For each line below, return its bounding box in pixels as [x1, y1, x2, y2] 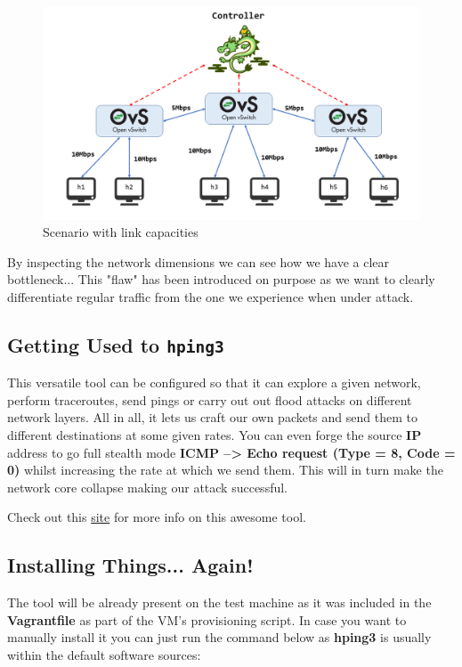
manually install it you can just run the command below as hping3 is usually [7, 628, 432, 647]
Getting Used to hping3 [7, 330, 224, 358]
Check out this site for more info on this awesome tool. [7, 508, 306, 526]
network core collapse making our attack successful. [7, 477, 288, 496]
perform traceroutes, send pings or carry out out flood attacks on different [7, 390, 412, 409]
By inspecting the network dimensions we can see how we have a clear [7, 252, 390, 271]
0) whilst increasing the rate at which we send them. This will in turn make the [7, 460, 443, 479]
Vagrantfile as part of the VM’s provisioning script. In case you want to [7, 610, 407, 629]
